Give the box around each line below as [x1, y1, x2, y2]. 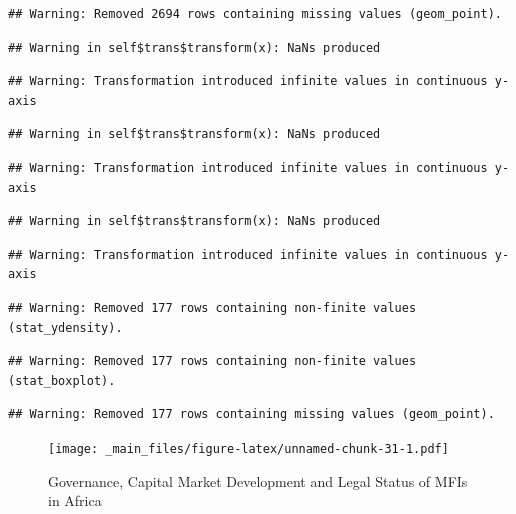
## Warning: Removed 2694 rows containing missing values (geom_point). [8, 7, 502, 21]
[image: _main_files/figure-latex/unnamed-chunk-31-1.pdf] [48, 441, 449, 456]
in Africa [48, 490, 102, 511]
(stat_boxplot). [8, 373, 116, 388]
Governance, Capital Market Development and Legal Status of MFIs [48, 470, 468, 491]
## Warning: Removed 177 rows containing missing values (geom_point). [8, 407, 495, 422]
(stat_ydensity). [8, 320, 123, 335]
